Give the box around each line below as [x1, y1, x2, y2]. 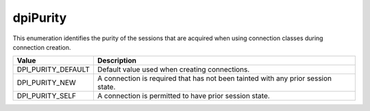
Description [97, 56, 137, 65]
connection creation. [12, 43, 71, 51]
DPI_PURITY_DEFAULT [16, 65, 90, 74]
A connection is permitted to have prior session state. [97, 91, 270, 101]
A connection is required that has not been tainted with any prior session [97, 74, 332, 83]
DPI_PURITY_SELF [16, 91, 77, 101]
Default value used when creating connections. [97, 65, 250, 74]
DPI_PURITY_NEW [16, 78, 77, 88]
